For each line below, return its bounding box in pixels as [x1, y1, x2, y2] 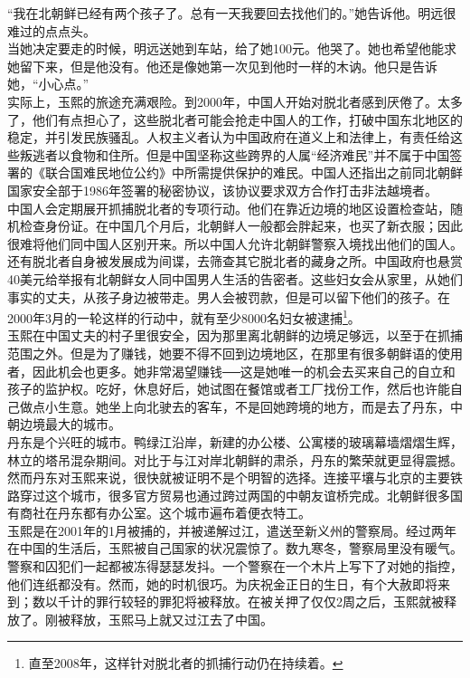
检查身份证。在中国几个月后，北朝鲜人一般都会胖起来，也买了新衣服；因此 [19, 216, 463, 235]
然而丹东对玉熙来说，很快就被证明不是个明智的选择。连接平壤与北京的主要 [7, 468, 450, 487]
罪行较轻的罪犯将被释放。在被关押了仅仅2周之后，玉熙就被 [95, 592, 444, 611]
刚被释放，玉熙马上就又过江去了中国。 [44, 609, 273, 628]
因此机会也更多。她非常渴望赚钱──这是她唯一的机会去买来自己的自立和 [32, 361, 456, 380]
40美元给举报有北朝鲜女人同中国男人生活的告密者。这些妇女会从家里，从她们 [7, 269, 463, 288]
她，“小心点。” [7, 74, 89, 93]
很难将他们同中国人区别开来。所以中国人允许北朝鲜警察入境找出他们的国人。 [7, 234, 463, 253]
